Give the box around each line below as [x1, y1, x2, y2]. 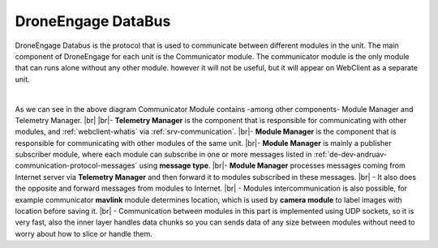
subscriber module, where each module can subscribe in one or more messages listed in [15, 150, 312, 160]
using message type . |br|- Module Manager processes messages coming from [139, 160, 406, 170]
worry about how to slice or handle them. [15, 229, 153, 238]
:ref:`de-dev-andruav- [313, 150, 387, 160]
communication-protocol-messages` [15, 160, 138, 170]
